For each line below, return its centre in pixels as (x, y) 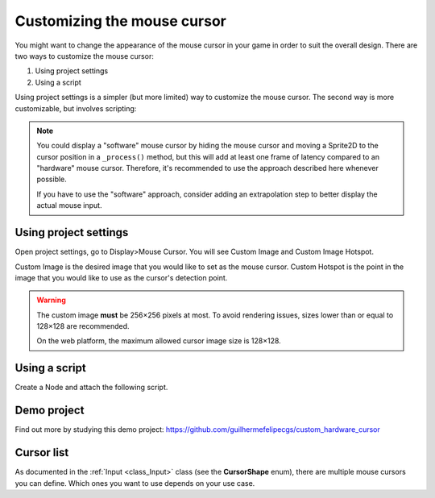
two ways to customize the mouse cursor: (85, 56)
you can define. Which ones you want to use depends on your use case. (135, 483)
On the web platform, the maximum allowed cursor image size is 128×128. (159, 341)
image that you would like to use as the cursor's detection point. (121, 277)
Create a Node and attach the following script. (91, 388)
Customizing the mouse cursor (121, 21)
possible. (52, 179)
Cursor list (42, 452)
